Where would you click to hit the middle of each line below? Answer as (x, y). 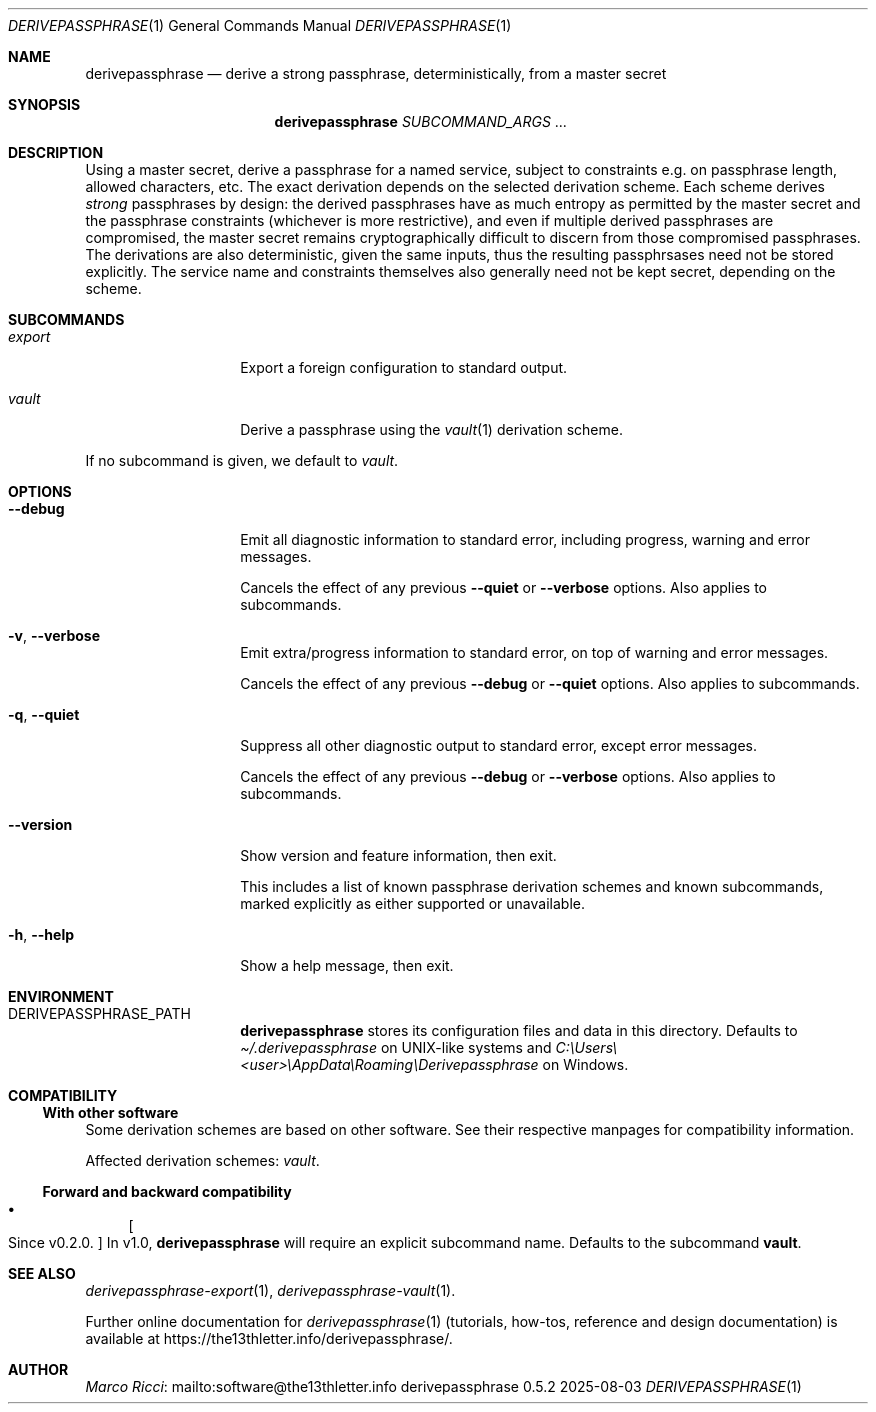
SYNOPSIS (44, 104)
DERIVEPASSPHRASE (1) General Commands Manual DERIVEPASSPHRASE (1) (260, 25)
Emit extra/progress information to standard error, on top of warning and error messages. (534, 652)
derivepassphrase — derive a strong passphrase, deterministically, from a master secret (376, 73)
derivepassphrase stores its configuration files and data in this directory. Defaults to (519, 1030)
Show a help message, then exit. (347, 965)
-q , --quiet (44, 714)
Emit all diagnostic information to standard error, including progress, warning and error (525, 539)
